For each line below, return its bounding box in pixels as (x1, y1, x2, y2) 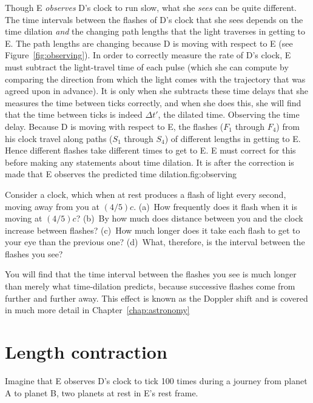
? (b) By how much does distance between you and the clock (76, 212, 303, 225)
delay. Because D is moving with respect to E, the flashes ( (5, 120, 224, 132)
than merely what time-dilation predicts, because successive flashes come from (5, 280, 295, 293)
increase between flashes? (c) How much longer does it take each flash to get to (5, 223, 300, 236)
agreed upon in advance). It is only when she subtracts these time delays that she (5, 84, 308, 97)
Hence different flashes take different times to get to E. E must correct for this (5, 144, 296, 157)
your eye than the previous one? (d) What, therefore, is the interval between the (5, 235, 305, 248)
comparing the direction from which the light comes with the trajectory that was (5, 72, 306, 85)
